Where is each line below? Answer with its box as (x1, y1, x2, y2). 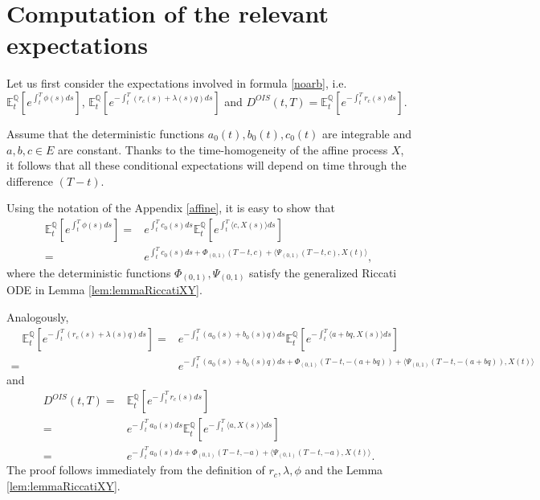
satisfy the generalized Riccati (249, 264, 397, 281)
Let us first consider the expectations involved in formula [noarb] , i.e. (6, 75, 347, 92)
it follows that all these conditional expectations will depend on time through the (6, 157, 407, 174)
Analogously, (6, 309, 69, 326)
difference (6, 172, 53, 189)
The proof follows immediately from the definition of (6, 461, 265, 478)
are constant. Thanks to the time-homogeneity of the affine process (58, 141, 388, 158)
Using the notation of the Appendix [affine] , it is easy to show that (6, 199, 336, 216)
